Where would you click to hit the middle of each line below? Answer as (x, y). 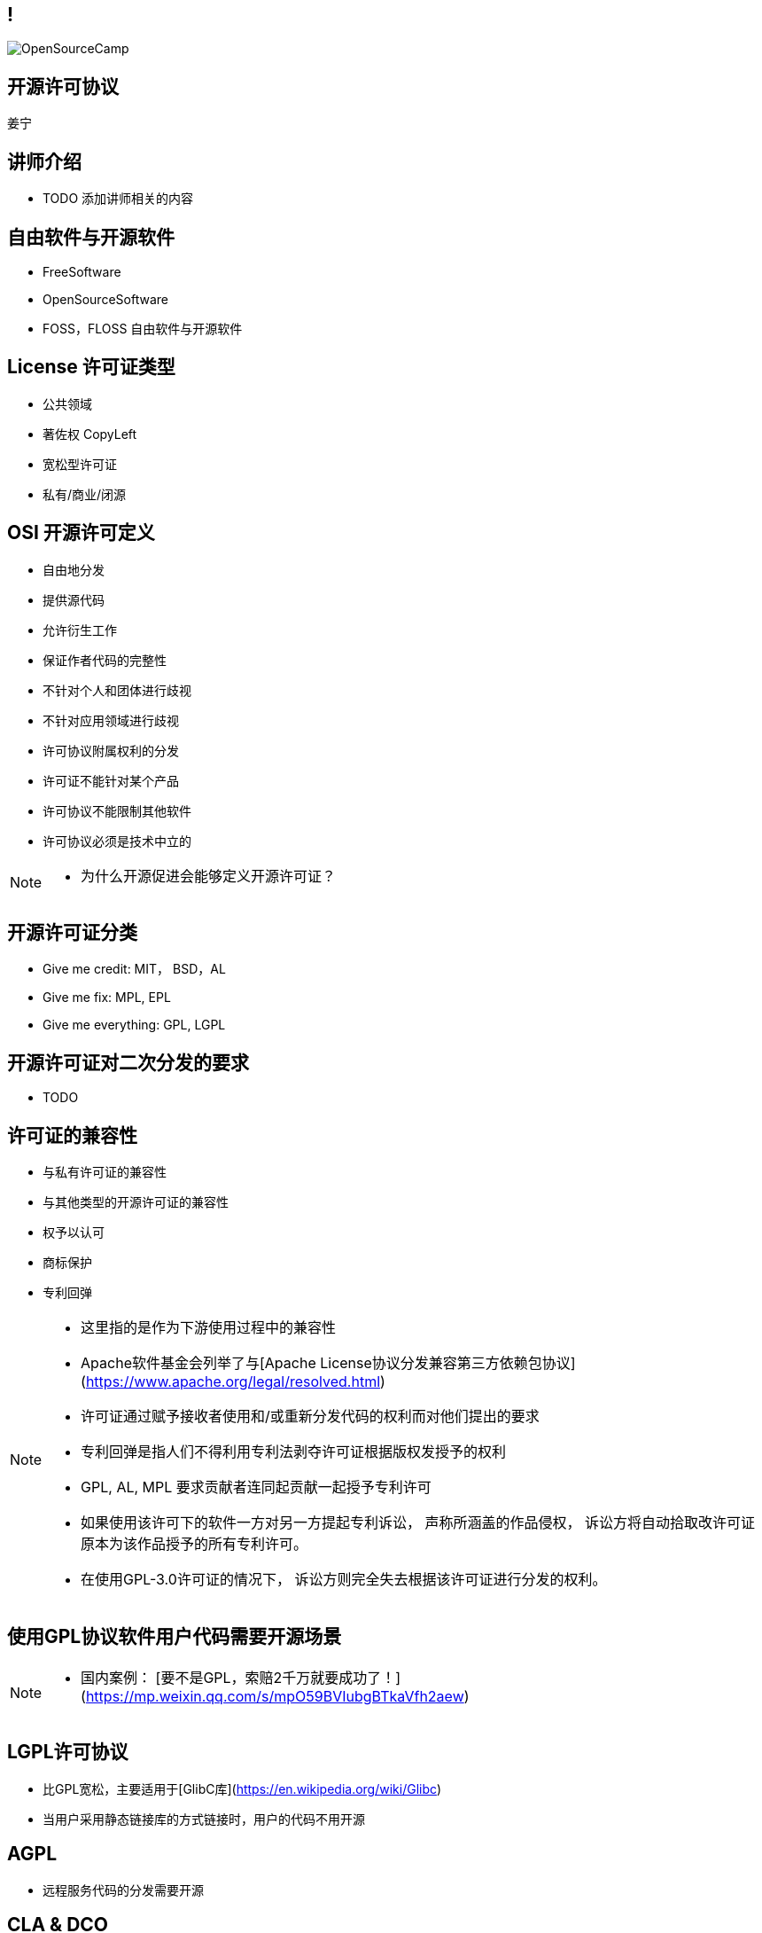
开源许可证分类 (72, 933)
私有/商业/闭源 (85, 494)
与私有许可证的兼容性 (105, 1172)
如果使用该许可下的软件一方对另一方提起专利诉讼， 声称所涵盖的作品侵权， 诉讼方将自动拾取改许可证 (418, 1523)
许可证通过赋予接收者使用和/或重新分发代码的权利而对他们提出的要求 (310, 1416)
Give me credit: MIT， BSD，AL (134, 969)
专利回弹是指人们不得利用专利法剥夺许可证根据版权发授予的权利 (294, 1452)
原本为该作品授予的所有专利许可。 (194, 1544)
